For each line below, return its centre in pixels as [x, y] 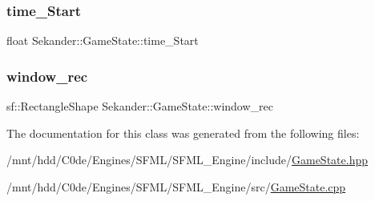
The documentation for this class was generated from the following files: [183, 133]
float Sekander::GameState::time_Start [103, 40]
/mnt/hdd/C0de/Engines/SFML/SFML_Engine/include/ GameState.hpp [187, 160]
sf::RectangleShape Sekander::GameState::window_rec [140, 106]
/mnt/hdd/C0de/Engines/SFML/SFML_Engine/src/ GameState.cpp [176, 186]
